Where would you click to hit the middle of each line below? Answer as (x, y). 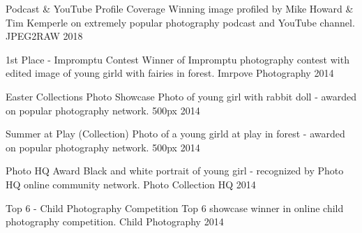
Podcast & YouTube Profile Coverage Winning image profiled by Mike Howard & (180, 8)
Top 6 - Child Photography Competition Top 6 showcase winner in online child (175, 208)
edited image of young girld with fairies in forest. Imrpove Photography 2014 (170, 73)
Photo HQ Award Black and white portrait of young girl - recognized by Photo (175, 171)
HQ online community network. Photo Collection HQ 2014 (131, 184)
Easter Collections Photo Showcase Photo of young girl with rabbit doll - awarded (181, 96)
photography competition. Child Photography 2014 (115, 221)
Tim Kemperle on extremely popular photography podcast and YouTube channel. (180, 22)
